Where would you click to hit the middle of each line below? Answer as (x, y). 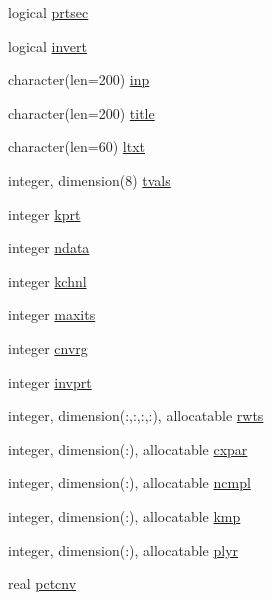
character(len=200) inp (79, 79)
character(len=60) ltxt (76, 146)
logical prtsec (48, 12)
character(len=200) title (81, 112)
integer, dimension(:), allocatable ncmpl (129, 482)
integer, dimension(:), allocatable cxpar (128, 448)
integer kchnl (47, 280)
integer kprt (44, 213)
